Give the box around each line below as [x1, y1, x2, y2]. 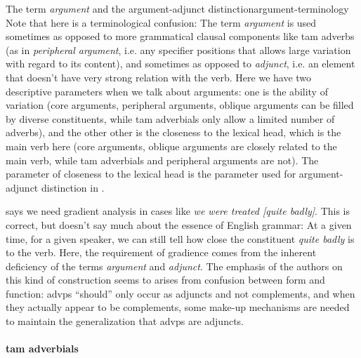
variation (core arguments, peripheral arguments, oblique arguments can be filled [6, 98, 354, 112]
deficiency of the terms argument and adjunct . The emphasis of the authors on [6, 258, 343, 273]
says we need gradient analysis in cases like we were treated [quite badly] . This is [6, 204, 350, 218]
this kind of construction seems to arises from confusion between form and [6, 272, 325, 287]
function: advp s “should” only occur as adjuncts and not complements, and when [6, 286, 355, 300]
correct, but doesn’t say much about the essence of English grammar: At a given [6, 217, 352, 232]
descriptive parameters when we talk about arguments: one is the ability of [6, 84, 328, 98]
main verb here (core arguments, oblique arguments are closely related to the [6, 138, 337, 153]
